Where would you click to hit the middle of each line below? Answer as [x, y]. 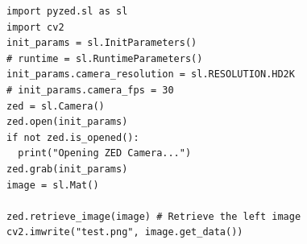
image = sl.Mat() [53, 185]
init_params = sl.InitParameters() [102, 43]
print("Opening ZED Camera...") [105, 153]
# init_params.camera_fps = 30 [90, 90]
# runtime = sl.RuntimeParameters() [105, 58]
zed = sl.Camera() [56, 106]
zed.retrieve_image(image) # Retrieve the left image [154, 216]
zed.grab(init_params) [67, 169]
